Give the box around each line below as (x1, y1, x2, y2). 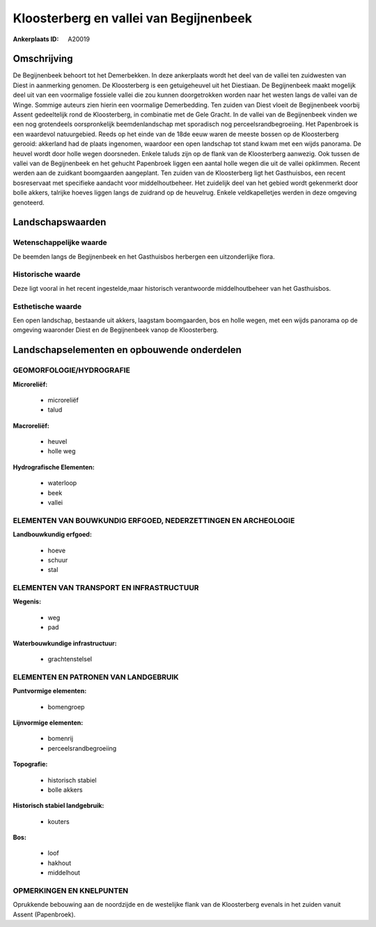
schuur (47, 555, 68, 564)
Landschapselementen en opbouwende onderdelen (13, 344, 242, 356)
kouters (47, 817, 70, 826)
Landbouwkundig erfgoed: (13, 530, 92, 538)
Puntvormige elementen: (13, 687, 87, 695)
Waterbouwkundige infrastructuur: (13, 639, 118, 647)
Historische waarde (13, 269, 81, 279)
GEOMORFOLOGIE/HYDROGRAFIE (13, 365, 130, 375)
